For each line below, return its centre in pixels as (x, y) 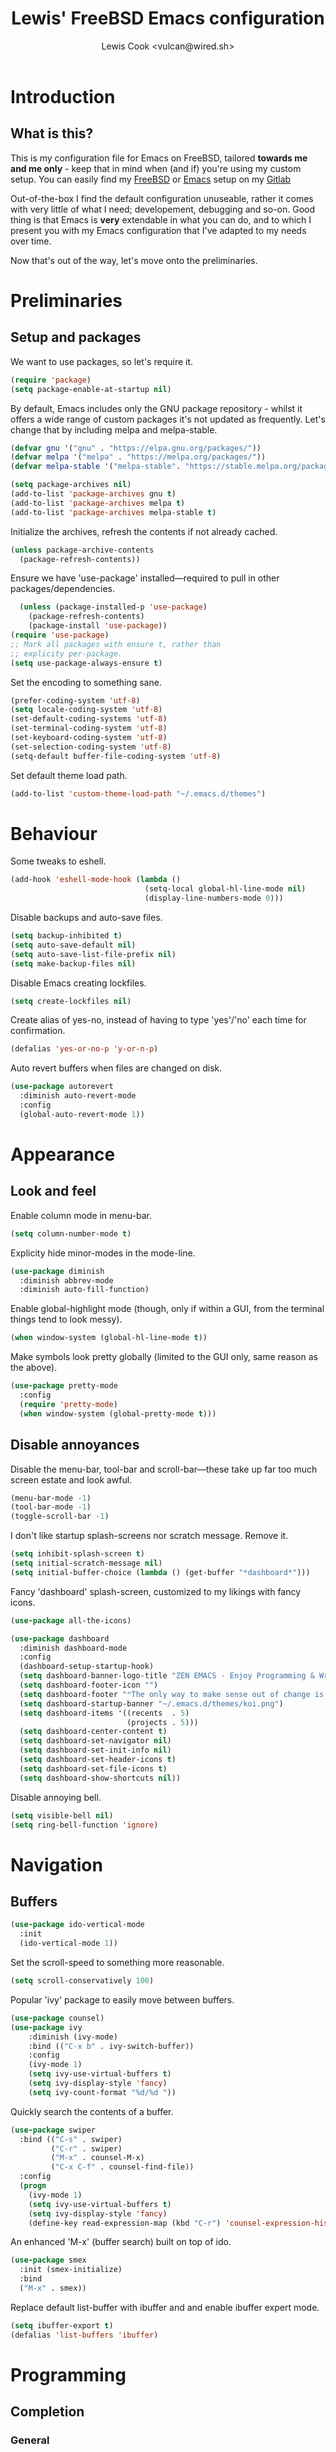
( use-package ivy (46, 2027)
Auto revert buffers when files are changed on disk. (116, 1068)
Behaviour (54, 833)
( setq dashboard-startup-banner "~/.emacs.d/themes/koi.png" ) (151, 1703)
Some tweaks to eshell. (58, 861)
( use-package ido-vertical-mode (77, 1925)
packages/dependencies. (63, 589)
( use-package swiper (53, 2130)
